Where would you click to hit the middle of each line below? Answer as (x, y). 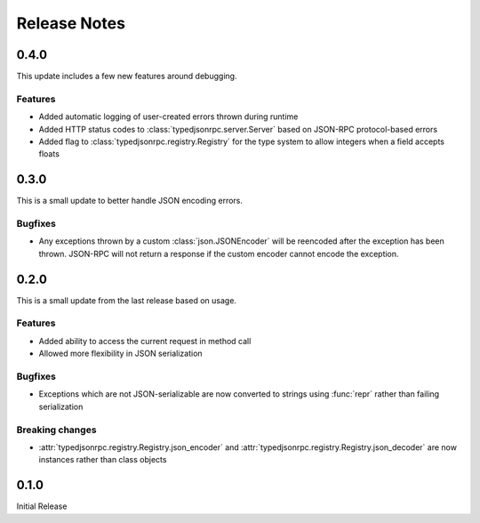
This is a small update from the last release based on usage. (127, 300)
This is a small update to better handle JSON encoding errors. (130, 201)
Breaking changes (56, 430)
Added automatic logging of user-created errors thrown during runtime (168, 117)
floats (49, 154)
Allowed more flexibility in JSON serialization (121, 354)
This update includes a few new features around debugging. (127, 76)
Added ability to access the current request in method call (145, 341)
